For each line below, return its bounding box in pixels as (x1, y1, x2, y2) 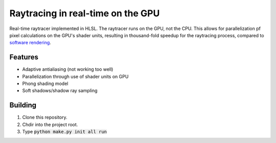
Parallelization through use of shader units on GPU (22, 73, 129, 79)
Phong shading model (22, 80, 68, 87)
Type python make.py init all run (22, 129, 107, 135)
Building (9, 101, 37, 109)
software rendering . (9, 40, 51, 46)
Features (9, 53, 38, 62)
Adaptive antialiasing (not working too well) (22, 66, 113, 72)
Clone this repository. (22, 115, 67, 121)
